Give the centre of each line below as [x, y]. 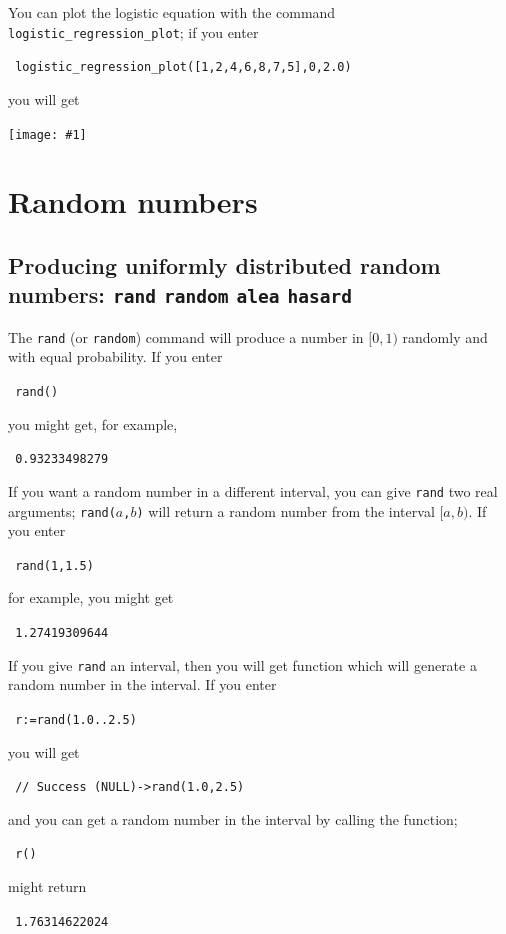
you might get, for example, [93, 423]
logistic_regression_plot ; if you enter [133, 31]
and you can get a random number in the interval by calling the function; [233, 818]
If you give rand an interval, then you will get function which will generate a [242, 664]
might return [47, 886]
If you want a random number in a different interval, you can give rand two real [253, 490]
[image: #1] [47, 134]
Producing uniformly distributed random [224, 264]
